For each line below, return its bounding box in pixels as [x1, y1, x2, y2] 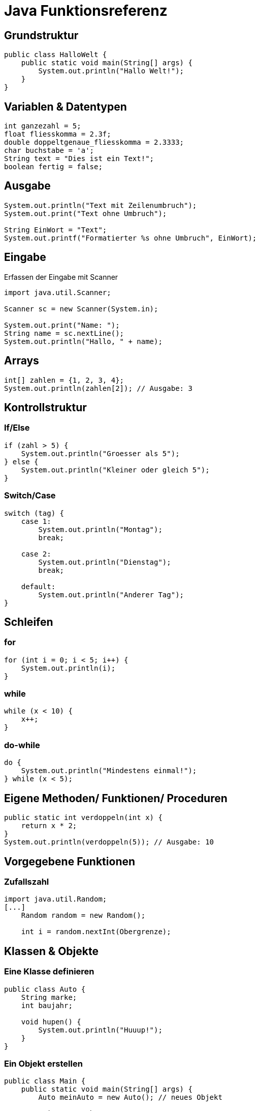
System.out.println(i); [21, 664, 116, 672]
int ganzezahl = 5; [4, 122, 81, 130]
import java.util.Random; [4, 895, 107, 904]
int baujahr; [21, 1001, 73, 1010]
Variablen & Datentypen [4, 100, 127, 113]
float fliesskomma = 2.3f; [4, 130, 111, 139]
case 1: [21, 517, 51, 525]
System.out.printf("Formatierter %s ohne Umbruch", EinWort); [4, 233, 257, 242]
